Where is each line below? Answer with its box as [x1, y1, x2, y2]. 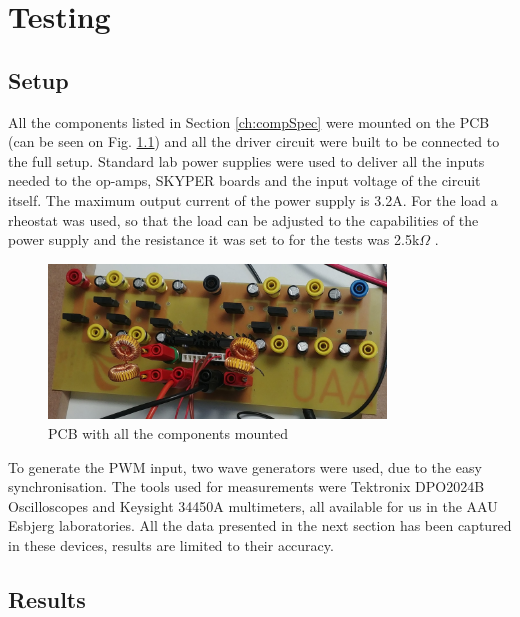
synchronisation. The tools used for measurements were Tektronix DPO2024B [8, 476, 485, 497]
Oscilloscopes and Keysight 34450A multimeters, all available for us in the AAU [8, 495, 498, 516]
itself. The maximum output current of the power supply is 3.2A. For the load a [8, 189, 498, 210]
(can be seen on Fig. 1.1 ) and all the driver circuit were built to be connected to [8, 131, 500, 152]
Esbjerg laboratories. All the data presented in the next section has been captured [8, 515, 512, 536]
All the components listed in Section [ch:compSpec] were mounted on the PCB [8, 111, 490, 132]
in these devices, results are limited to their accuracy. [8, 534, 334, 555]
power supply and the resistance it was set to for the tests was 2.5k [8, 229, 420, 250]
